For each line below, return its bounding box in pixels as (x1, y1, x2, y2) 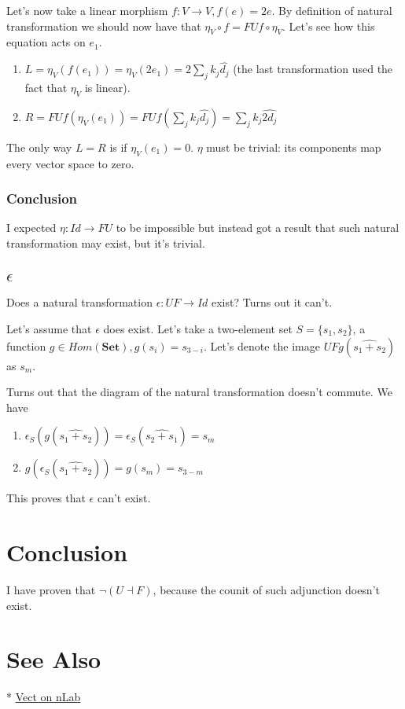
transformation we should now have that (6, 17, 201, 34)
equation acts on (6, 34, 86, 50)
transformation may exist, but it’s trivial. (6, 235, 205, 251)
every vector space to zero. (6, 155, 134, 171)
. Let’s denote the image (203, 337, 320, 354)
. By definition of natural (271, 2, 392, 18)
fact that (24, 79, 68, 95)
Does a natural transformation (6, 294, 153, 310)
